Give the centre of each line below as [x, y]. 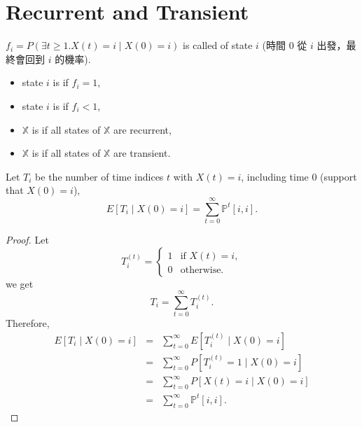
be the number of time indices [99, 176]
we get [20, 283]
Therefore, [28, 323]
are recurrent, [142, 129]
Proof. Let [27, 239]
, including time [275, 176]
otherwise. [202, 270]
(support [339, 176]
